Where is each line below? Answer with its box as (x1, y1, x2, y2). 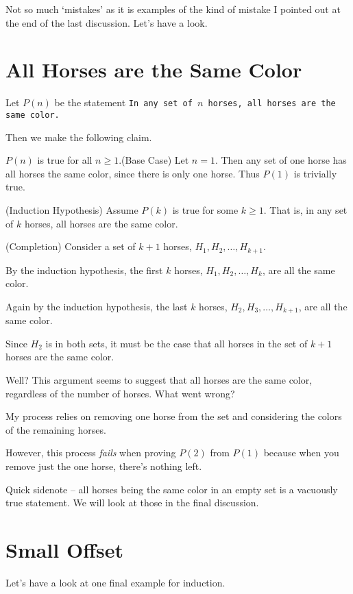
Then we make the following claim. (5, 129, 152, 144)
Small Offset (5, 536, 123, 563)
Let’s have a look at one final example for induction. (5, 575, 226, 589)
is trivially (293, 166, 337, 180)
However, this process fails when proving (5, 445, 176, 460)
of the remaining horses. (5, 422, 106, 436)
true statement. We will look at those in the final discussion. (5, 495, 259, 510)
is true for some (172, 203, 239, 216)
